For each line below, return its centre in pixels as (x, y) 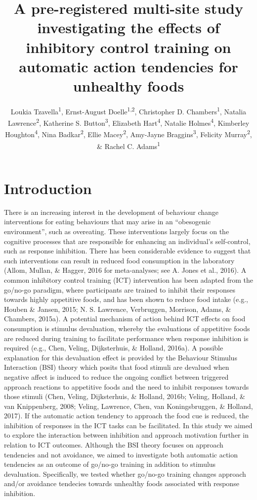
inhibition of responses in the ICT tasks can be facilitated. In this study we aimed (128, 425)
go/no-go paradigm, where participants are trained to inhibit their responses (120, 289)
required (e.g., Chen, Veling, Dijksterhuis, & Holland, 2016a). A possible (114, 348)
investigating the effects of (128, 27)
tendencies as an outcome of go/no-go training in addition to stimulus (110, 464)
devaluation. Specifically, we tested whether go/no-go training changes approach (125, 474)
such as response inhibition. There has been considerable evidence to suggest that (128, 251)
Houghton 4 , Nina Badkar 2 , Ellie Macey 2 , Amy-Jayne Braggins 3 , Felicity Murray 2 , (128, 134)
